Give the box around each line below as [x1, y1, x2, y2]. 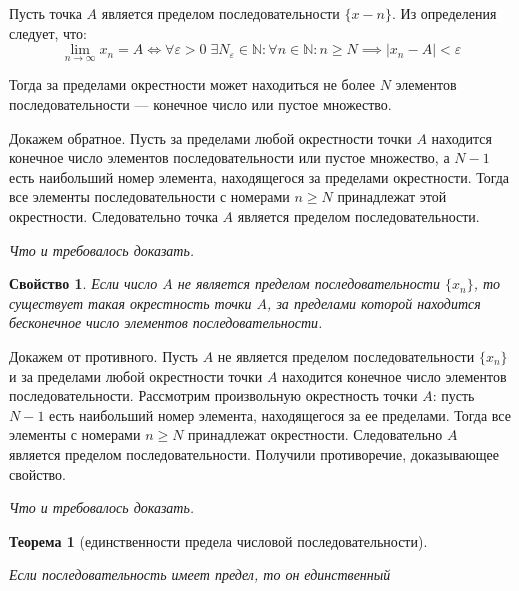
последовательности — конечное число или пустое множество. [9, 94, 392, 114]
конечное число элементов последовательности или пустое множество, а [9, 147, 450, 168]
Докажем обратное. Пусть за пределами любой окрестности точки [9, 127, 412, 148]
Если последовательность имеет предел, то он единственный [9, 564, 391, 585]
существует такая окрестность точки [9, 292, 252, 313]
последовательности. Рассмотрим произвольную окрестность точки [9, 385, 418, 406]
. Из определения [392, 3, 497, 23]
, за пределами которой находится [267, 292, 481, 313]
